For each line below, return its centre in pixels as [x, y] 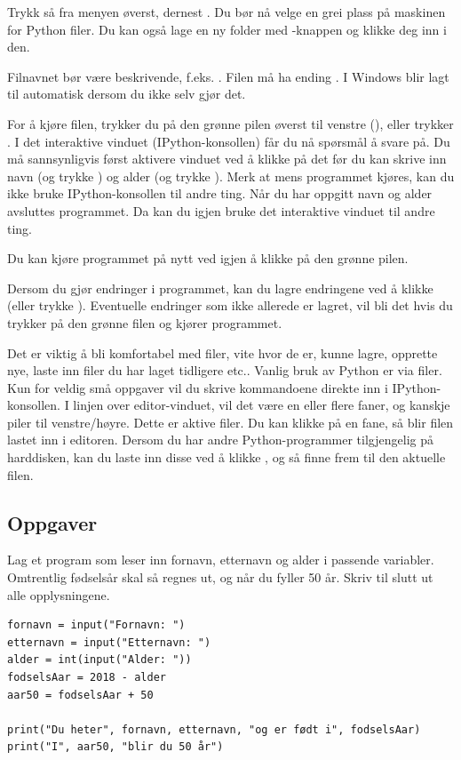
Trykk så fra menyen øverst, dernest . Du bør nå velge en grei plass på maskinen [227, 12]
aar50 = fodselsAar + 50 [80, 695]
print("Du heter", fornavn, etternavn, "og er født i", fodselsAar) [214, 729]
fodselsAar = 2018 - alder [87, 678]
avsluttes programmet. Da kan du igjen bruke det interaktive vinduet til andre [221, 210]
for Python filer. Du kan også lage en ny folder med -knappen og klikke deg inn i [227, 29]
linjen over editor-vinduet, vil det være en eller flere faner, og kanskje [262, 405]
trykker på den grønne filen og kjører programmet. [145, 322]
